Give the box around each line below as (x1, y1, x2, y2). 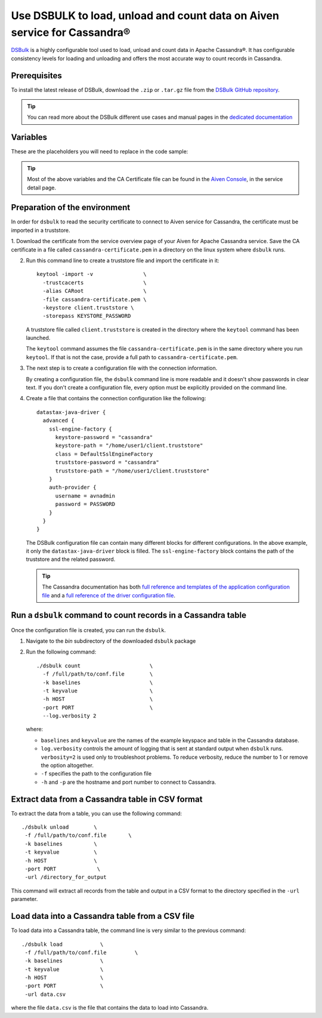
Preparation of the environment (11, 203, 131, 213)
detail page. (27, 184, 57, 191)
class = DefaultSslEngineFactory (55, 450, 153, 457)
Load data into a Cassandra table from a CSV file (11, 911, 195, 921)
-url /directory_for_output (24, 874, 107, 881)
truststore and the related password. (26, 556, 116, 563)
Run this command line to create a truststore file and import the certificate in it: (26, 257, 220, 264)
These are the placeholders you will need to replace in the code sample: (11, 148, 188, 155)
